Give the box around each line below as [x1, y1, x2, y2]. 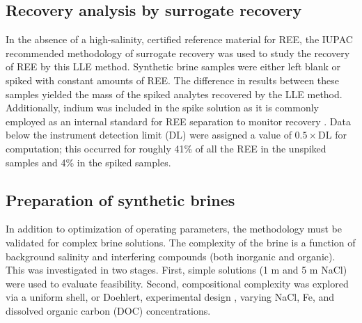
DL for [318, 127, 347, 142]
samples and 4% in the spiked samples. [6, 155, 171, 169]
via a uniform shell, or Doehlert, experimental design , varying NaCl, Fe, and [6, 290, 335, 304]
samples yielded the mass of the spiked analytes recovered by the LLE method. [6, 86, 343, 101]
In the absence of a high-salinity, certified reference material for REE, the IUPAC [6, 32, 353, 47]
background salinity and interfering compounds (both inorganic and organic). [6, 249, 336, 263]
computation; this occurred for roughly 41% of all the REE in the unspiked [6, 141, 326, 155]
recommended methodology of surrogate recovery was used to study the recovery [6, 45, 350, 60]
